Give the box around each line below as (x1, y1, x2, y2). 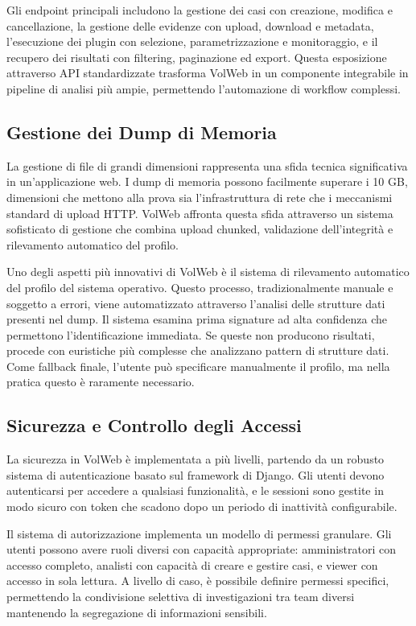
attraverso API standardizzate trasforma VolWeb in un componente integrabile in (6, 64, 409, 81)
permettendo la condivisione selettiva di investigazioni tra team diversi (6, 588, 355, 605)
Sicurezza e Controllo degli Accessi (6, 413, 302, 438)
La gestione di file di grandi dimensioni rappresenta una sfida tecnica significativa (6, 157, 408, 174)
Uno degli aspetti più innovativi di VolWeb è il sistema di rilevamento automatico (6, 263, 410, 280)
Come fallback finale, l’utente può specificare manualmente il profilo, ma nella (6, 357, 390, 374)
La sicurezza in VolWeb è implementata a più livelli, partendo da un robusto (6, 451, 385, 467)
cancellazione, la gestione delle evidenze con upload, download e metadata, (6, 17, 374, 34)
